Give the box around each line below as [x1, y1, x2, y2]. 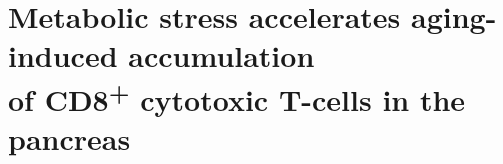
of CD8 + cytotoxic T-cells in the [8, 74, 466, 119]
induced [8, 35, 118, 76]
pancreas [8, 118, 131, 159]
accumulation [128, 35, 315, 76]
